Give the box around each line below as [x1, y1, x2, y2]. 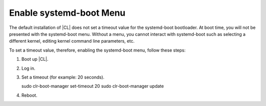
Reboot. [21, 92, 37, 98]
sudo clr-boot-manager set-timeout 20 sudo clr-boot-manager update [21, 83, 164, 89]
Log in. [21, 65, 35, 71]
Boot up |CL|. [21, 56, 49, 62]
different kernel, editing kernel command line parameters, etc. [9, 38, 135, 44]
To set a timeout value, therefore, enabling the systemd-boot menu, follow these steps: [9, 47, 186, 53]
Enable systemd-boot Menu [9, 7, 126, 18]
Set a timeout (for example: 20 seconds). [21, 74, 104, 80]
